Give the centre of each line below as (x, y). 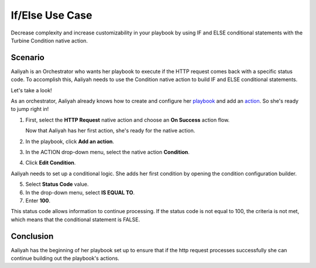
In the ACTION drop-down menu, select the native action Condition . (108, 152)
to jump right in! (30, 109)
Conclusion (32, 236)
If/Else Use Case (51, 15)
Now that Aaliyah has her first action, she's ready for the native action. (110, 131)
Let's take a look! (31, 90)
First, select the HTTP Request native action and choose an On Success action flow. (128, 120)
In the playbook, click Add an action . (70, 141)
